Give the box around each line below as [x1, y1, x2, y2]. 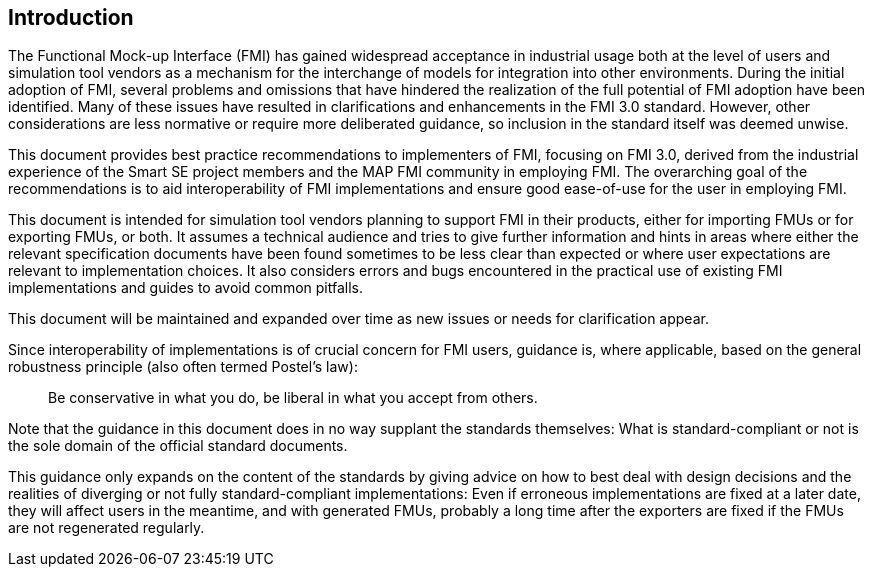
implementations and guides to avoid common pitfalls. [8, 279, 363, 297]
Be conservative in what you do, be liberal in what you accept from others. [48, 389, 538, 407]
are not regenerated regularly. [8, 519, 205, 537]
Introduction [8, 5, 134, 30]
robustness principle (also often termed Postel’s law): [8, 358, 358, 376]
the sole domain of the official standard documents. [8, 437, 348, 455]
